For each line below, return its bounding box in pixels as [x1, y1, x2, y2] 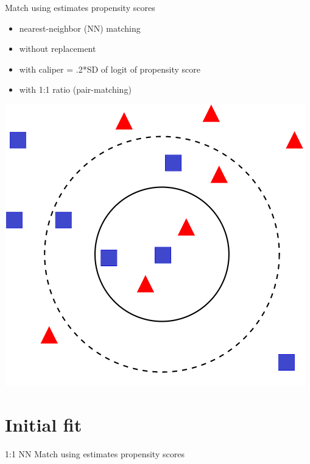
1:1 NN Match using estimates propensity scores [5, 447, 185, 460]
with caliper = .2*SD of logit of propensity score [19, 62, 201, 75]
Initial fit [5, 411, 82, 437]
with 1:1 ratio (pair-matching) [19, 83, 132, 96]
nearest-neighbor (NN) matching [19, 21, 141, 34]
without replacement [19, 42, 96, 55]
